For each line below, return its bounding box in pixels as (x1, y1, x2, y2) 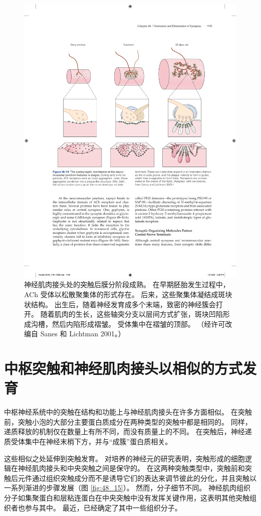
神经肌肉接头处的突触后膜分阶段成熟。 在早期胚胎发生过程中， (24, 279, 230, 290)
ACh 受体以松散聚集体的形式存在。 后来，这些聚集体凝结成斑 (24, 289, 225, 299)
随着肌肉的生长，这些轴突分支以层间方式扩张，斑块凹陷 (40, 309, 223, 319)
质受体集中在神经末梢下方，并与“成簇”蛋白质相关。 (4, 436, 172, 446)
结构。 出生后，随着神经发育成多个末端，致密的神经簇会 (31, 299, 216, 309)
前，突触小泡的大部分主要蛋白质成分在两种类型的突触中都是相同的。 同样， (4, 416, 252, 427)
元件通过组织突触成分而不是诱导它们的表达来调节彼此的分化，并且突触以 (18, 472, 256, 483)
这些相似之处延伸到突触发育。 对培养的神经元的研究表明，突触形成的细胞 (4, 453, 245, 463)
